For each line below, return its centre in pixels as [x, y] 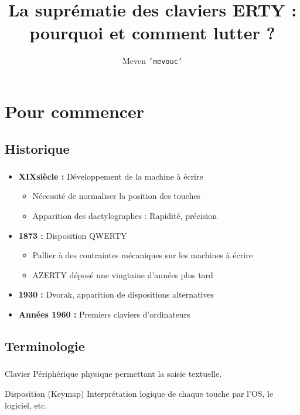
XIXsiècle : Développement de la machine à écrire [111, 176]
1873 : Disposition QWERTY [73, 235]
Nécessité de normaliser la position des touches [116, 196]
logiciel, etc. [26, 405]
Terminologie [45, 346]
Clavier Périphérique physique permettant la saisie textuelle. [113, 374]
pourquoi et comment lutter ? [152, 33]
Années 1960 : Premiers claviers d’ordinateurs [104, 314]
